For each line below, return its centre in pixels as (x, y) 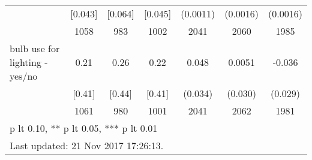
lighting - (29, 62)
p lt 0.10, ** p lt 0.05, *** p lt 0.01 (84, 128)
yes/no (24, 76)
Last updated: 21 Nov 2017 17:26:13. (87, 145)
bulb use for (35, 48)
